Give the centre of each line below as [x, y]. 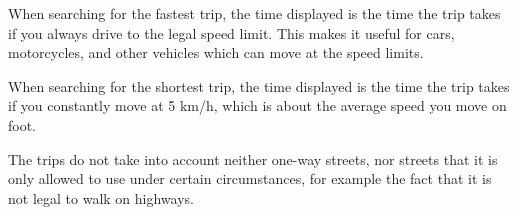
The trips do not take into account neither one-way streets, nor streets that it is [253, 158]
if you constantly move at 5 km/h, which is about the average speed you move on [257, 105]
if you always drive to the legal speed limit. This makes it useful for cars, [231, 32]
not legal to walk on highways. [101, 197]
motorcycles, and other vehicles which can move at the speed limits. [216, 52]
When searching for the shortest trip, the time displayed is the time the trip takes [259, 85]
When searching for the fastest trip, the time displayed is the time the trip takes [254, 13]
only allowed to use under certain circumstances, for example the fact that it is [250, 178]
